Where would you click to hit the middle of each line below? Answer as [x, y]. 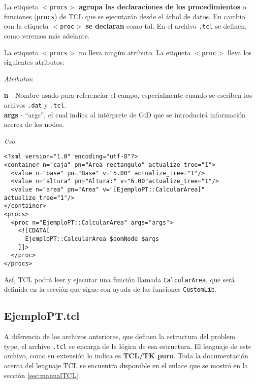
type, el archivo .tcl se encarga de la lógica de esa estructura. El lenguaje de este [128, 346]
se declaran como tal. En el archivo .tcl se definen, [166, 26]
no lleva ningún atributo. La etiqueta [135, 52]
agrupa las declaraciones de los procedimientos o [162, 6]
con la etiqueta [26, 26]
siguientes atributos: [34, 62]
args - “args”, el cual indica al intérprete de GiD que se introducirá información [125, 114]
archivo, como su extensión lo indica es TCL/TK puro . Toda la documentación [126, 356]
